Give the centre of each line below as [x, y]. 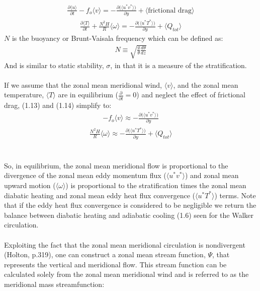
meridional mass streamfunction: [54, 284]
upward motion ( [30, 185]
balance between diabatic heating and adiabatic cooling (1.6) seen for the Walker [129, 215]
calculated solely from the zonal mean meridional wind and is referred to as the [126, 274]
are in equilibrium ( [88, 95]
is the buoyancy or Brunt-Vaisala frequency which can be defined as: [117, 38]
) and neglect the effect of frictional [191, 95]
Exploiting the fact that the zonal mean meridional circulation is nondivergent [125, 244]
